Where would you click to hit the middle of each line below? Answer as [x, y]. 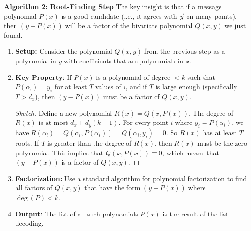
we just [235, 25]
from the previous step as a [185, 51]
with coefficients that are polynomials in [124, 60]
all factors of [34, 188]
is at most [53, 122]
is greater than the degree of [90, 143]
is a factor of [80, 162]
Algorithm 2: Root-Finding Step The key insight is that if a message [113, 6]
